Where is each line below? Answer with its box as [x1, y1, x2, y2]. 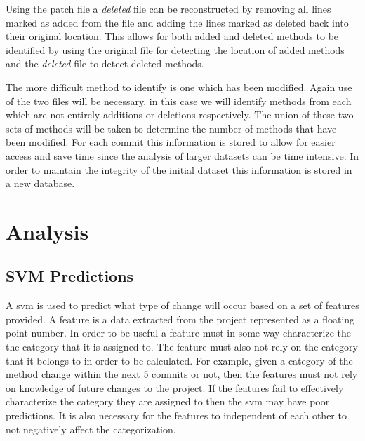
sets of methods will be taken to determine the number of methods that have [6, 121, 337, 135]
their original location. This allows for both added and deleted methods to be [6, 29, 339, 43]
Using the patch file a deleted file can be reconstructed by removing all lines [6, 1, 331, 15]
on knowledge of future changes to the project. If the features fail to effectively [6, 380, 344, 395]
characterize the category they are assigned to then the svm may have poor [6, 394, 330, 409]
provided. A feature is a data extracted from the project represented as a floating [6, 311, 355, 326]
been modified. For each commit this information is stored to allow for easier [6, 135, 336, 149]
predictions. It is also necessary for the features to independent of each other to [6, 408, 347, 423]
